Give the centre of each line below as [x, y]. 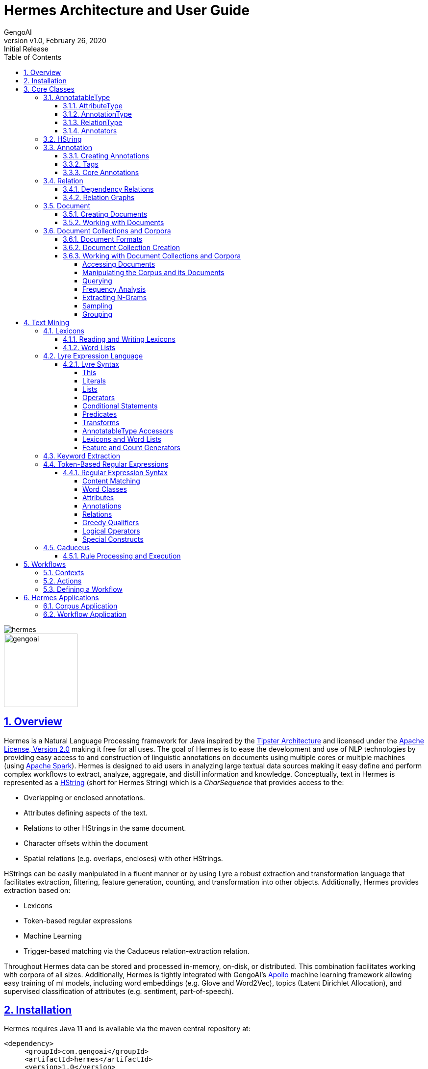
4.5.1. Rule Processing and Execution [122, 556]
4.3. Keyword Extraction [82, 456]
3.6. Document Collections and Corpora [107, 230]
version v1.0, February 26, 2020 [55, 40]
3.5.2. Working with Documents [113, 222]
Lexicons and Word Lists [122, 439]
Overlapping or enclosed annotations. [84, 797]
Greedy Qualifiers [111, 522]
